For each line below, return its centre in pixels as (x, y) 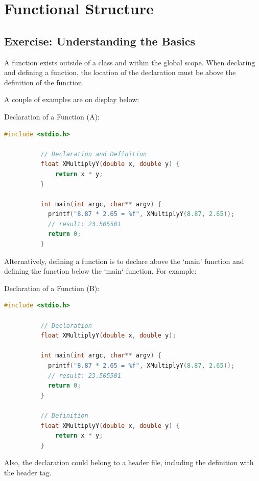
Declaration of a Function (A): (52, 116)
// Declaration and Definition (94, 154)
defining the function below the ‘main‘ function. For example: (100, 271)
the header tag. (28, 472)
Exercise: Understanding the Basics (100, 41)
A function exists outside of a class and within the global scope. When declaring (130, 62)
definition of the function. (44, 82)
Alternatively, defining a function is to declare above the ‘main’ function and (124, 261)
